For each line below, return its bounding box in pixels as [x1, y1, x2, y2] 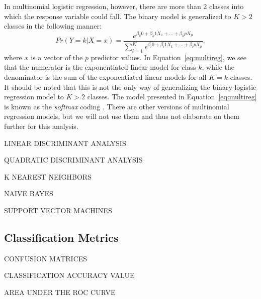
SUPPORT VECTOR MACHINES [4, 205, 112, 216]
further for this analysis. [4, 121, 78, 131]
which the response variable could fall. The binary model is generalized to [4, 11, 231, 21]
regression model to [4, 91, 64, 102]
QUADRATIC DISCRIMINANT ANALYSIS [4, 155, 143, 165]
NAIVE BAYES [4, 188, 53, 199]
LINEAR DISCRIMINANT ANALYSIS [4, 137, 126, 148]
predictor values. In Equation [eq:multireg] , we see [91, 52, 246, 62]
